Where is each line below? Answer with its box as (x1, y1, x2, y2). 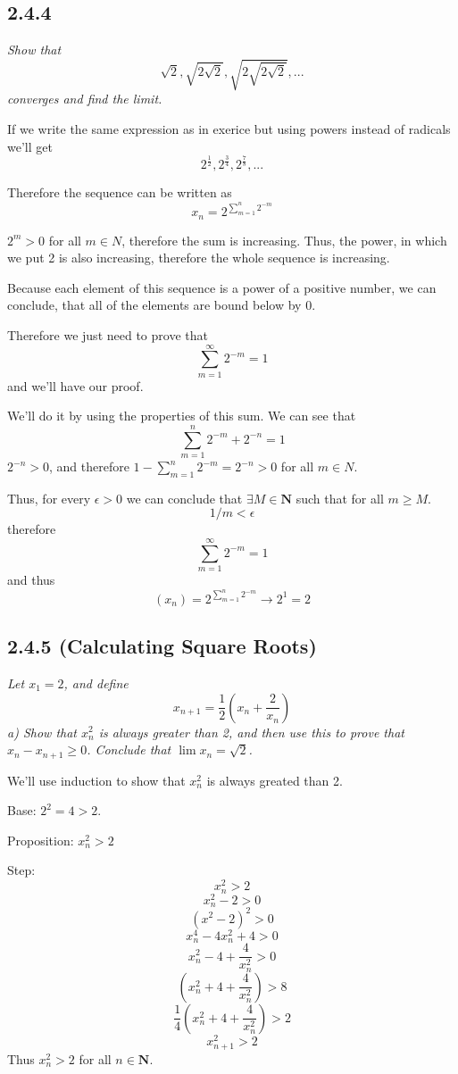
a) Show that (7, 722, 77, 741)
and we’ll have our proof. (7, 376, 144, 395)
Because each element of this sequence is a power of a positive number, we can (7, 278, 437, 296)
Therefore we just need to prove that (7, 325, 208, 344)
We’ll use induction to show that (7, 770, 186, 789)
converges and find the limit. (7, 89, 162, 108)
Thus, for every (7, 488, 91, 507)
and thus (7, 570, 55, 589)
